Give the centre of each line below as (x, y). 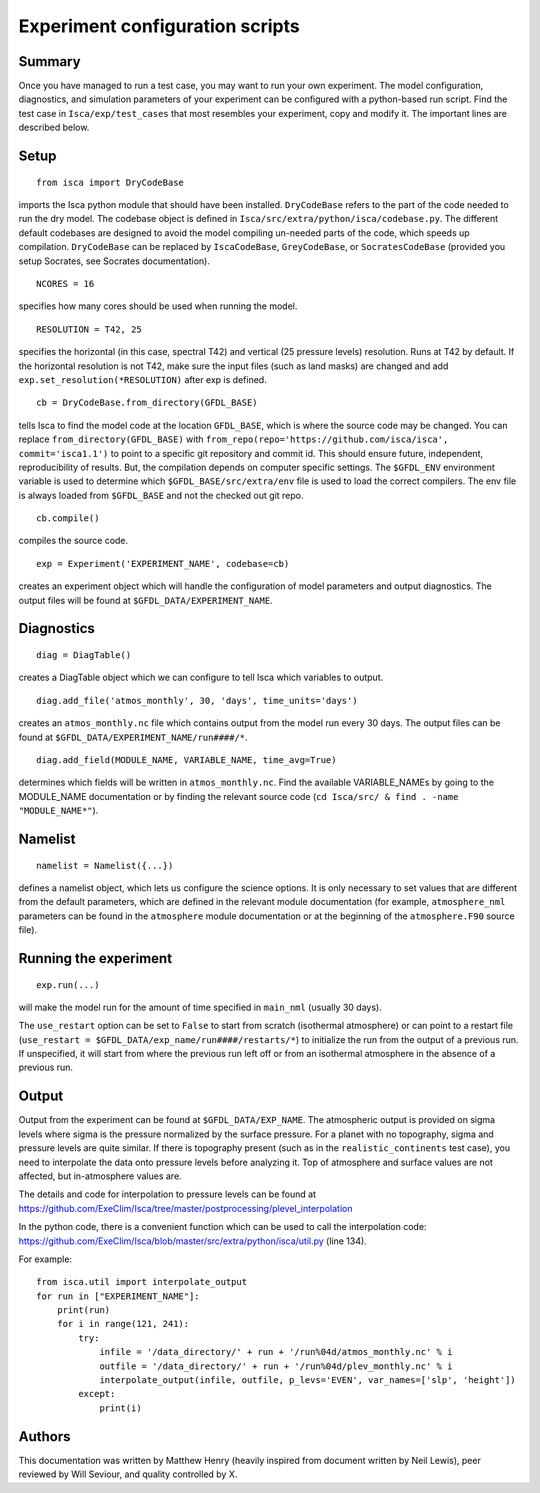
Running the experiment (95, 958)
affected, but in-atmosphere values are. (100, 1176)
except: (97, 1394)
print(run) (83, 1310)
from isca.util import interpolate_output (142, 1282)
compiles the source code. (73, 541)
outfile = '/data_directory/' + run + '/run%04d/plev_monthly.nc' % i (276, 1366)
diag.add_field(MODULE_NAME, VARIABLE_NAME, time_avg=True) (186, 759)
